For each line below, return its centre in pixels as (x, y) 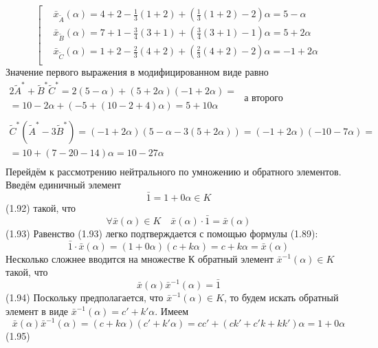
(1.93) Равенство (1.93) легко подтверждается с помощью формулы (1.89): (162, 233)
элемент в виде (37, 311)
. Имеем (172, 311)
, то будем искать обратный (281, 297)
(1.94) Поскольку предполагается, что (85, 297)
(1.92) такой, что (41, 208)
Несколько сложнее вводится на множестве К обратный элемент (140, 258)
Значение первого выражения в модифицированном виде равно (137, 72)
